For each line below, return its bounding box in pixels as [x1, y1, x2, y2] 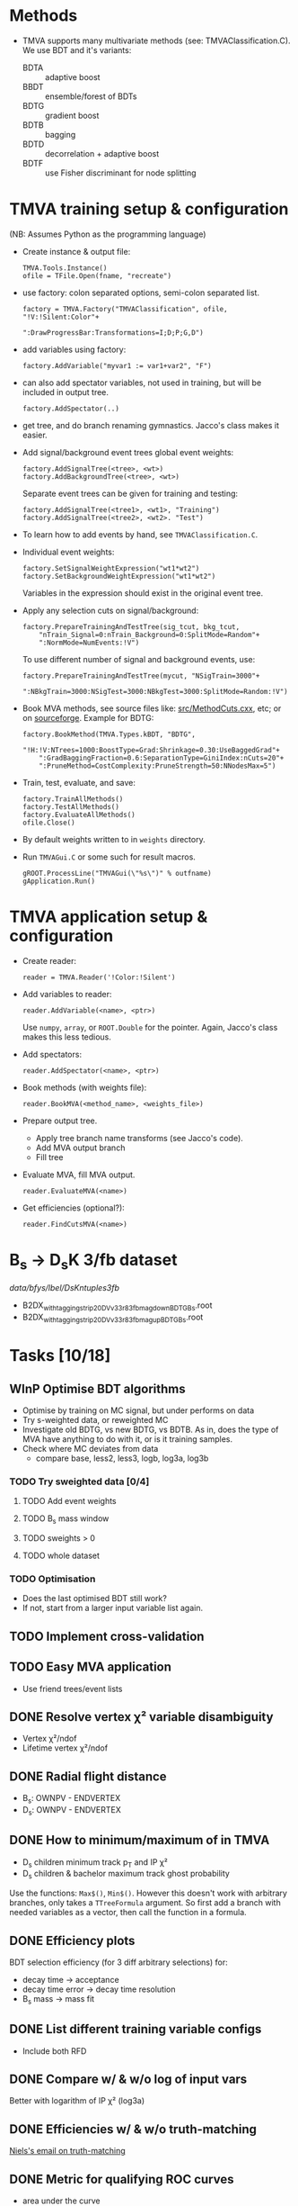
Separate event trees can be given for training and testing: [22, 488, 239, 499]
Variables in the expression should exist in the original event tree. [22, 587, 263, 599]
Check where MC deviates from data [22, 1443, 159, 1454]
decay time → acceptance [22, 1974, 119, 1985]
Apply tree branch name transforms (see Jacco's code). [35, 1132, 244, 1143]
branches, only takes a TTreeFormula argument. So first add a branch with [9, 1897, 281, 1908]
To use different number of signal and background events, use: [22, 653, 256, 664]
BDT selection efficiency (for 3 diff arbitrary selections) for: [9, 1957, 228, 1967]
